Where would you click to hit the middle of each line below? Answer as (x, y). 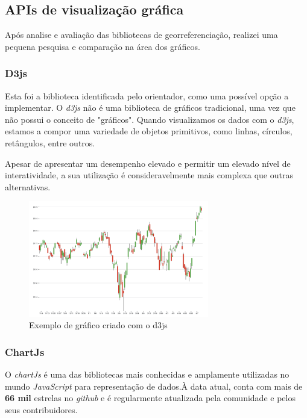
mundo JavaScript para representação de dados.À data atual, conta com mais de (154, 386)
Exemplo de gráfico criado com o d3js (98, 325)
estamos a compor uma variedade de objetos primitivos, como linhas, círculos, (149, 131)
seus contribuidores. (41, 409)
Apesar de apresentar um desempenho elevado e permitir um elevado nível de (148, 163)
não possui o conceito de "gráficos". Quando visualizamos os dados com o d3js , (150, 119)
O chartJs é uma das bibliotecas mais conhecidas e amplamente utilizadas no (147, 374)
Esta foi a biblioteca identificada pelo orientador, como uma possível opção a (147, 95)
